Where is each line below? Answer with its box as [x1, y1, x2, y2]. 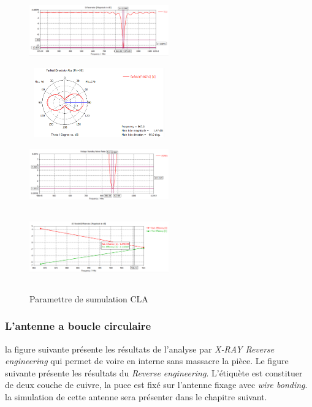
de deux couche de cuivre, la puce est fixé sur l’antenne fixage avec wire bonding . [5, 378, 308, 391]
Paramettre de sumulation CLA [29, 292, 148, 305]
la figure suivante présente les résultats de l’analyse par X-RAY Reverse [5, 342, 275, 355]
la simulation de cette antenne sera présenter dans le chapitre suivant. [5, 390, 267, 403]
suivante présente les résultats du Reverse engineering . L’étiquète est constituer [5, 366, 303, 379]
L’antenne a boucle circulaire [5, 318, 151, 334]
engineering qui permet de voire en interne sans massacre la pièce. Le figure [5, 354, 289, 367]
